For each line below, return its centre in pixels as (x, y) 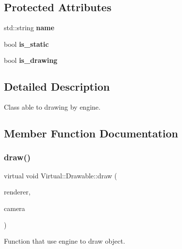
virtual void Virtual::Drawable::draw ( (60, 175)
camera (15, 208)
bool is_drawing (31, 60)
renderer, (17, 192)
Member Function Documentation (91, 133)
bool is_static (26, 44)
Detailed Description (57, 86)
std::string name (29, 28)
